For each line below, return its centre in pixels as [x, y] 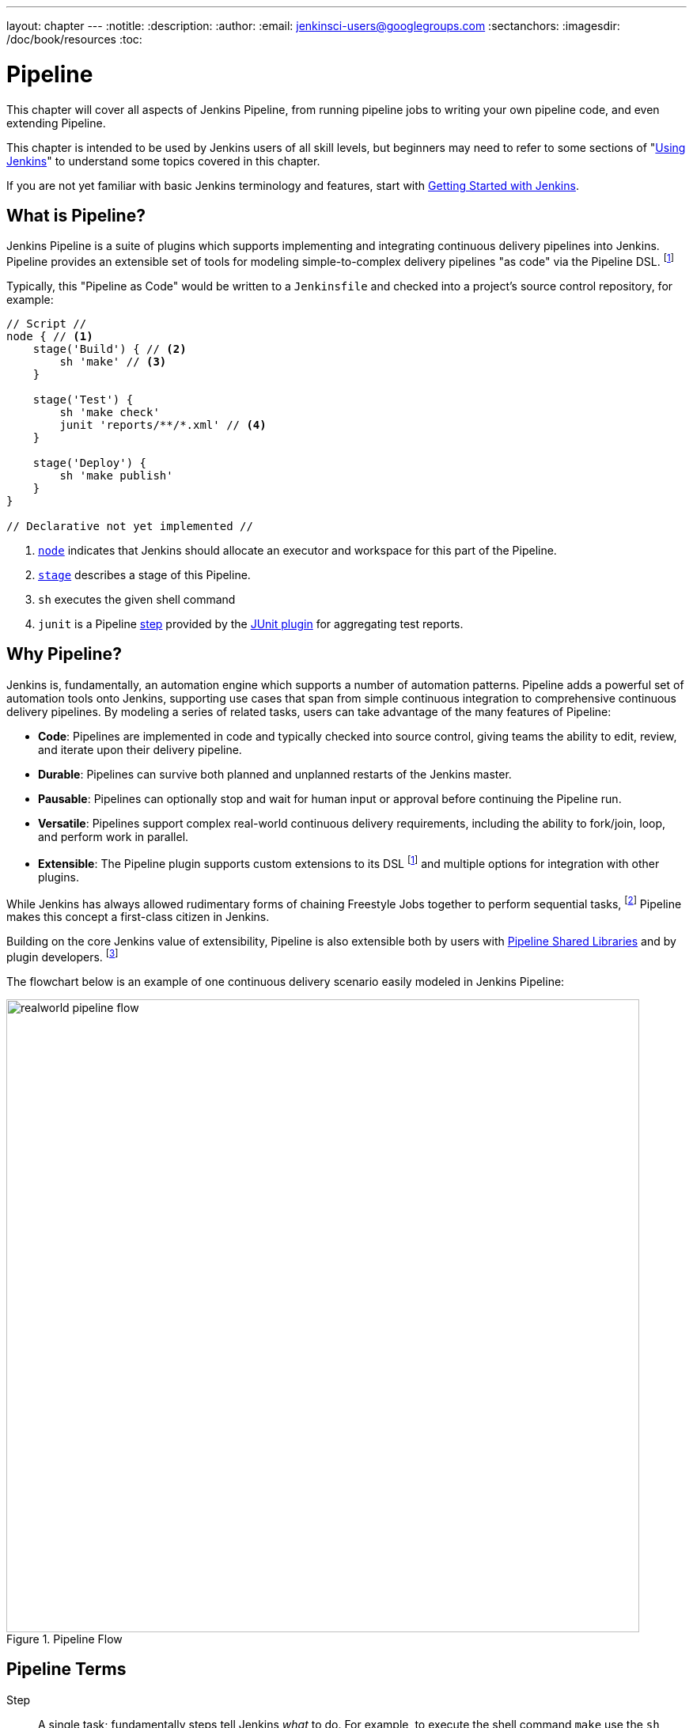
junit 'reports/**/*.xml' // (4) [163, 425]
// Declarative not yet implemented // [130, 526]
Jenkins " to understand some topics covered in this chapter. [163, 161]
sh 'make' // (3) [113, 362]
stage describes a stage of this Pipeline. [144, 575]
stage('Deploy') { [90, 463]
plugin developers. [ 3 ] [62, 956]
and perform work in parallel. [114, 836]
